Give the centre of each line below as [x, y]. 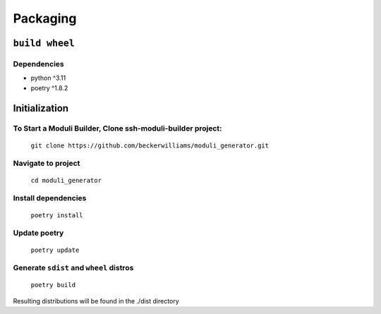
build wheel [44, 43]
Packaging [45, 18]
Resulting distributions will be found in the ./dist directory [96, 301]
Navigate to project [47, 164]
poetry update [55, 250]
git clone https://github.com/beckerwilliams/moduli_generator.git [150, 145]
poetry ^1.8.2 [49, 87]
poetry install [57, 215]
